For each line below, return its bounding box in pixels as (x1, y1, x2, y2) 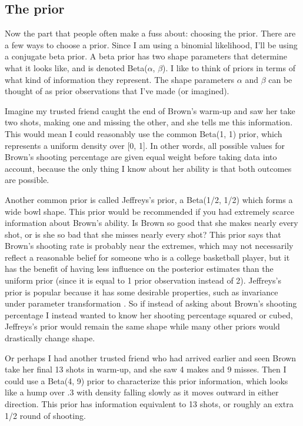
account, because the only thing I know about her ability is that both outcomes (5, 162, 292, 174)
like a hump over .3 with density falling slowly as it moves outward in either (5, 386, 279, 398)
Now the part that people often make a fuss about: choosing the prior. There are (5, 27, 296, 39)
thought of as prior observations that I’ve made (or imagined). (5, 85, 229, 97)
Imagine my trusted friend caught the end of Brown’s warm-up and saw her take (5, 104, 295, 117)
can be (268, 73, 292, 85)
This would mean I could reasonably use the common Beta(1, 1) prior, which (5, 127, 282, 139)
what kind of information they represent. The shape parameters (5, 73, 235, 85)
